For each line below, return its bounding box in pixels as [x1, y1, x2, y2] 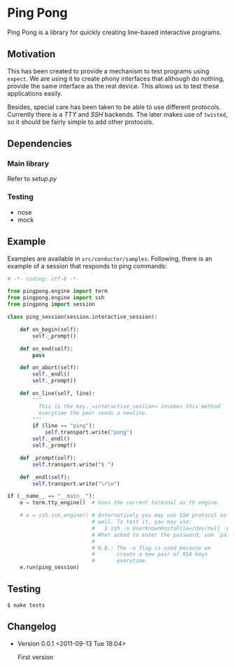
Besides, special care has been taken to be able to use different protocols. [7, 103, 222, 111]
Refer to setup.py [7, 175, 57, 183]
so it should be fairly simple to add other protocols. [7, 117, 155, 126]
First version [17, 652, 54, 661]
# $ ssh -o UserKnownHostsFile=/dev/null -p [92, 524, 230, 532]
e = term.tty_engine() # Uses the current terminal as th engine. [20, 499, 220, 506]
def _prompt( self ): [20, 454, 77, 461]
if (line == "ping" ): [32, 422, 96, 429]
